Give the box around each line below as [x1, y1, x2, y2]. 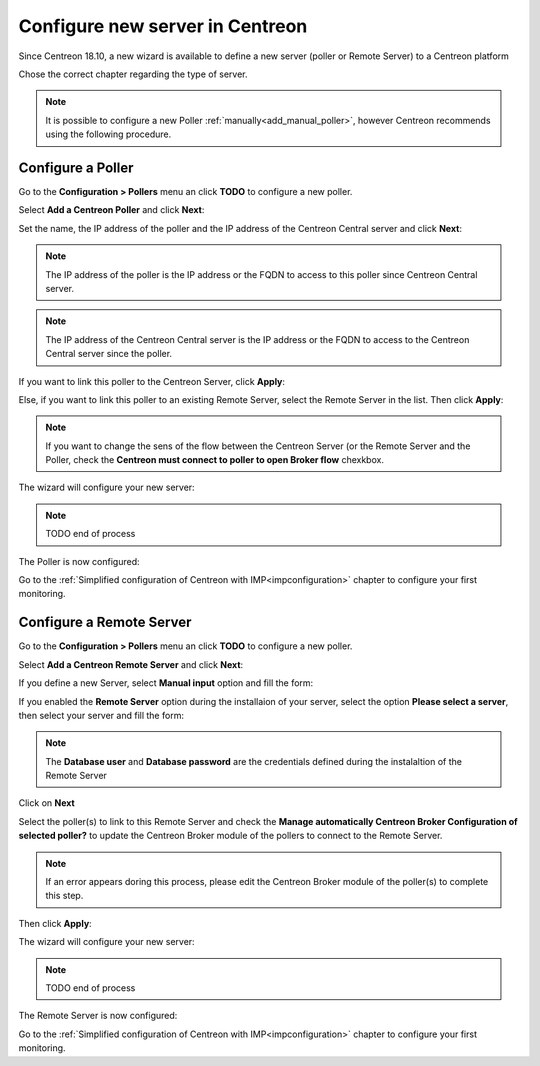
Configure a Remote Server [18, 614, 192, 631]
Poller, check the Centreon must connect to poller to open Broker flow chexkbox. [45, 454, 385, 466]
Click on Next [18, 797, 75, 809]
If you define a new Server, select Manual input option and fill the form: [18, 677, 314, 689]
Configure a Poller [18, 159, 134, 176]
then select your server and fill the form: [18, 709, 185, 721]
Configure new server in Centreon [18, 15, 308, 37]
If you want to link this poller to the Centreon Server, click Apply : [18, 375, 285, 387]
